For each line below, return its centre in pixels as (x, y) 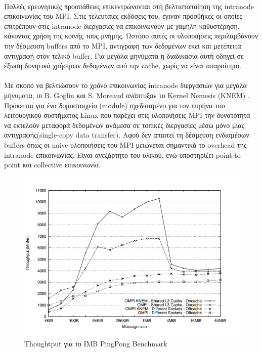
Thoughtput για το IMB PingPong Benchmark (96, 344)
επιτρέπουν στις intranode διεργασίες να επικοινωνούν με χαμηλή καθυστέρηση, (122, 26)
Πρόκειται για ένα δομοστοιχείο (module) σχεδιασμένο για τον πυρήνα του (115, 105)
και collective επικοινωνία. (62, 165)
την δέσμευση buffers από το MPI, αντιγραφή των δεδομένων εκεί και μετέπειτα (123, 45)
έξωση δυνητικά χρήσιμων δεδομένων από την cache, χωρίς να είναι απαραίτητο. (123, 65)
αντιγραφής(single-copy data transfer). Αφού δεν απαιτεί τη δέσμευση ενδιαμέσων (127, 135)
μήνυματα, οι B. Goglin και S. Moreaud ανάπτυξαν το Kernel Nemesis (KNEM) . (127, 95)
